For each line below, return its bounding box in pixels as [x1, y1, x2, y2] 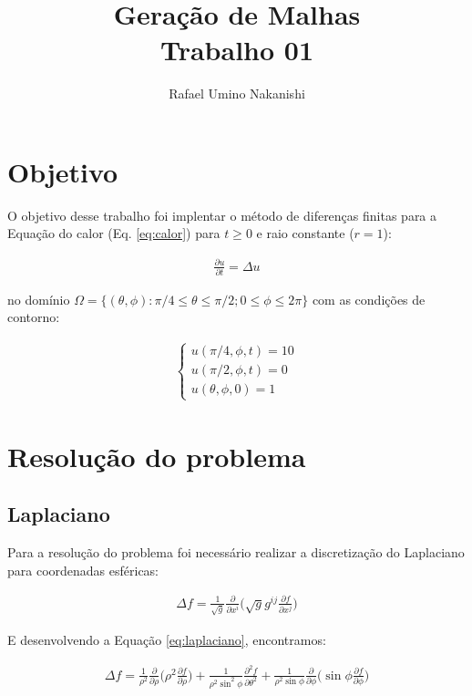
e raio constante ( [256, 223, 354, 243]
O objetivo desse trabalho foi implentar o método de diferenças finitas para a [7, 205, 437, 224]
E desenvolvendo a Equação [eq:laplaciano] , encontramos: [7, 629, 326, 649]
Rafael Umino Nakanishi [169, 84, 305, 103]
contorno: [7, 307, 60, 327]
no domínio [7, 289, 70, 308]
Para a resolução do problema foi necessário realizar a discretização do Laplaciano [7, 543, 465, 562]
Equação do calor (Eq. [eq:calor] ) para [7, 223, 221, 243]
